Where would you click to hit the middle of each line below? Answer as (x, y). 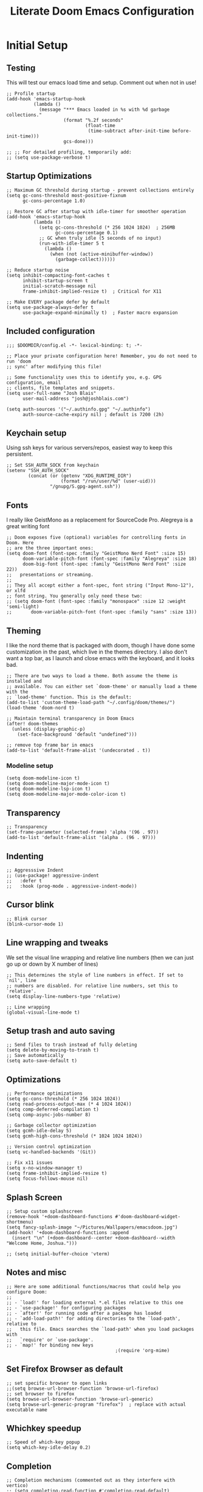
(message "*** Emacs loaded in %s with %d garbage (104, 110)
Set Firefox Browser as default (65, 1369)
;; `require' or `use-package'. (50, 1340)
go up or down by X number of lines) (52, 964)
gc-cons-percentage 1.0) (54, 201)
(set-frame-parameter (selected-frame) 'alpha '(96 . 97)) (83, 832)
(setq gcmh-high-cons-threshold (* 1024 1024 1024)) (74, 1136)
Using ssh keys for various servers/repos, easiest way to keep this (89, 448)
